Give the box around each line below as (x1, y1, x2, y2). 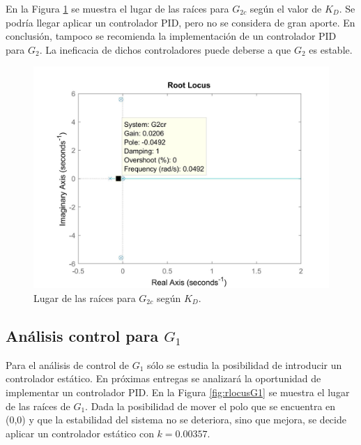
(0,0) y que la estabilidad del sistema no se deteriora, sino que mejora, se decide (6, 412, 346, 427)
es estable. (309, 42, 353, 56)
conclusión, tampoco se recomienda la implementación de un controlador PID (6, 29, 337, 43)
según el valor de (249, 1, 322, 15)
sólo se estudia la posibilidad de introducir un (147, 357, 342, 372)
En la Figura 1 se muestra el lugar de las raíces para (6, 1, 229, 15)
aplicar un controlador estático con (6, 425, 154, 440)
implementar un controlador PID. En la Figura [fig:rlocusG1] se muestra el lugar (6, 384, 350, 399)
